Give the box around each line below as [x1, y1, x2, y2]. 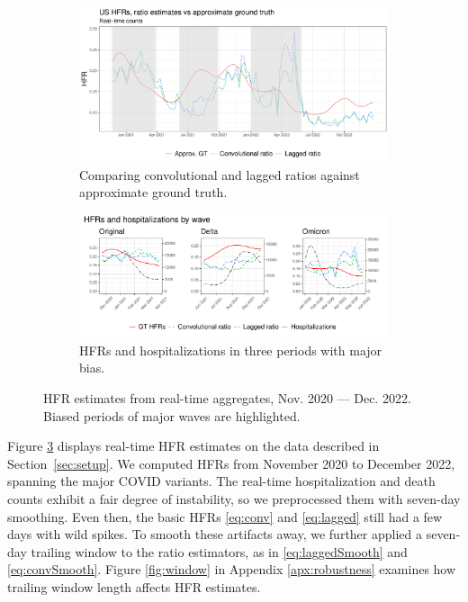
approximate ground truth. [79, 183, 228, 202]
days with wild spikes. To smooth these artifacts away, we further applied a [7, 525, 423, 544]
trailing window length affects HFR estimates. [7, 577, 261, 596]
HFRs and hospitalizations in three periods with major [79, 340, 382, 359]
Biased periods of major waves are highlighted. [43, 406, 301, 425]
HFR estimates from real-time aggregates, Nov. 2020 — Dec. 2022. [43, 388, 411, 407]
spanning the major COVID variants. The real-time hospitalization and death [7, 472, 436, 490]
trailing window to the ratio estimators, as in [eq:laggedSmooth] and [31, 542, 408, 561]
